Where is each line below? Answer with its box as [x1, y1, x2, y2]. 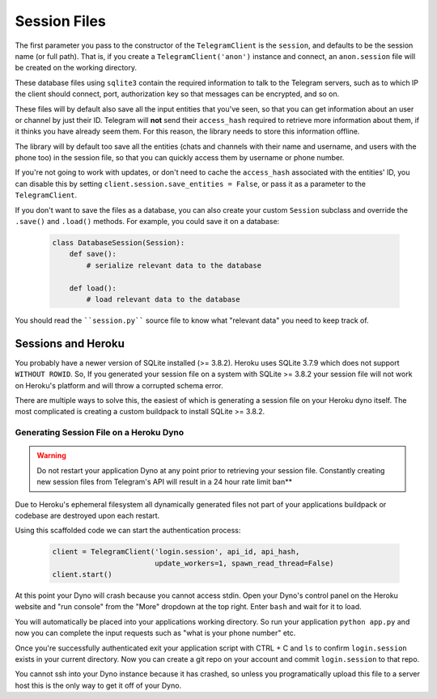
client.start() [52, 570, 112, 579]
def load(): [69, 283, 117, 293]
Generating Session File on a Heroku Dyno [15, 427, 185, 438]
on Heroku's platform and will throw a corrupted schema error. [15, 380, 223, 390]
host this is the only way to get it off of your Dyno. [15, 680, 182, 690]
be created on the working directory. [15, 63, 138, 73]
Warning [36, 451, 66, 460]
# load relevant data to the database [86, 294, 240, 303]
